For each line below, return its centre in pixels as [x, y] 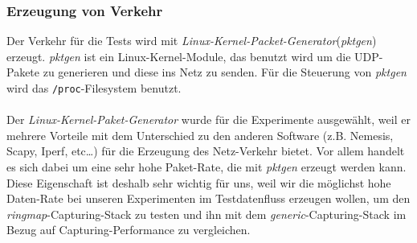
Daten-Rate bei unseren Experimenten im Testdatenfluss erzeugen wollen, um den [208, 198]
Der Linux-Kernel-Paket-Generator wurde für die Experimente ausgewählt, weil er [208, 119]
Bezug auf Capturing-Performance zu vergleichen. [129, 230]
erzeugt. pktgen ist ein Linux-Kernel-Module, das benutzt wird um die [179, 56]
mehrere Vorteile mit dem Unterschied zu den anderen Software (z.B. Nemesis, [200, 135]
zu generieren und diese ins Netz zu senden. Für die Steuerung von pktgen [225, 72]
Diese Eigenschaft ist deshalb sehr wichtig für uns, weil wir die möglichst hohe [199, 182]
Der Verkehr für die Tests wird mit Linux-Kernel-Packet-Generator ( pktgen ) [192, 41]
